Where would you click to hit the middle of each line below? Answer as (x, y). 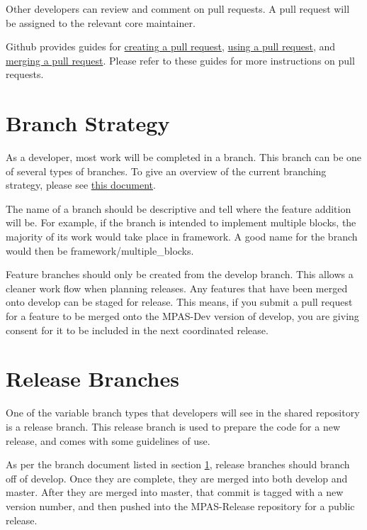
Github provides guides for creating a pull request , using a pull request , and (171, 46)
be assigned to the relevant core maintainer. (101, 22)
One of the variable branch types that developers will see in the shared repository (183, 413)
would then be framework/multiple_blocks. (100, 250)
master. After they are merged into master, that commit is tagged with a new (175, 492)
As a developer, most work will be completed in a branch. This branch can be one (184, 157)
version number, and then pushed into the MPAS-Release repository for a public (180, 506)
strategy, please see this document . (81, 185)
